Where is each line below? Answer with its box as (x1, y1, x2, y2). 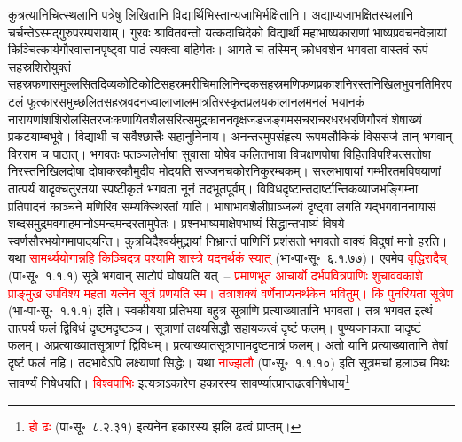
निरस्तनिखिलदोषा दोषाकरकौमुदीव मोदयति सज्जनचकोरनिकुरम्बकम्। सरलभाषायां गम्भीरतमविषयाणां (8, 162, 441, 180)
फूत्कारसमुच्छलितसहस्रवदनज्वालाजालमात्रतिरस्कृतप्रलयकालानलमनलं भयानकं (27, 91, 365, 110)
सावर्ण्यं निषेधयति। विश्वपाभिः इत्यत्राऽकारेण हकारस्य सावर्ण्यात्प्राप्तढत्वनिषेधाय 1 (8, 371, 350, 392)
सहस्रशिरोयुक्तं (8, 57, 71, 75)
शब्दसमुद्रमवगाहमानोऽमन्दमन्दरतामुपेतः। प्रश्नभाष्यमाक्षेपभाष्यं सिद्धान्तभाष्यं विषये (8, 214, 345, 233)
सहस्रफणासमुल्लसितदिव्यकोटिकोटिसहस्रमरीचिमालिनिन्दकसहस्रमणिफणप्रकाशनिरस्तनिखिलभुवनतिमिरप (8, 75, 452, 93)
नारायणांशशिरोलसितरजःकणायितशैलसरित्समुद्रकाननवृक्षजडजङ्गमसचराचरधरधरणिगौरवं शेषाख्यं (8, 109, 422, 128)
